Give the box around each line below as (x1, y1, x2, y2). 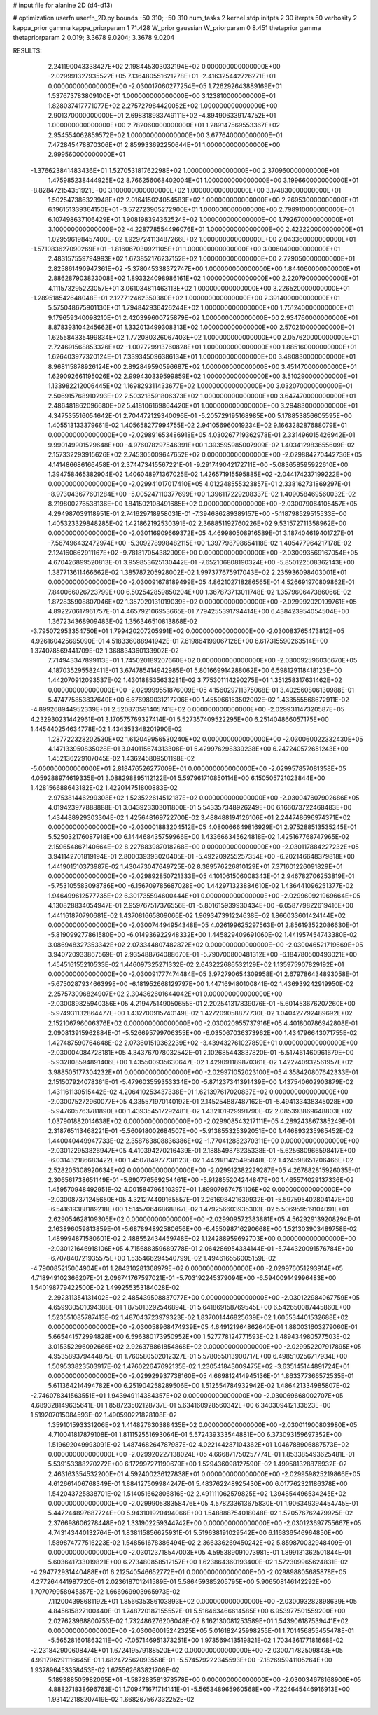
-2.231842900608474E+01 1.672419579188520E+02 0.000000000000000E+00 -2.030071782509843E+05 (30, 1646, 343, 1654)
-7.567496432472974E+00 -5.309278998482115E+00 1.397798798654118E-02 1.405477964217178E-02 (48, 539, 351, 547)
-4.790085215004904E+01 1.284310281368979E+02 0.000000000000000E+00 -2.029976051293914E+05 (30, 1264, 343, 1272)
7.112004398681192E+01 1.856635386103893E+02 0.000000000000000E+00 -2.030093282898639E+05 (48, 1597, 357, 1605)
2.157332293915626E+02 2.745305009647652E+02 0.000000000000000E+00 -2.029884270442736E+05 (48, 450, 363, 459)
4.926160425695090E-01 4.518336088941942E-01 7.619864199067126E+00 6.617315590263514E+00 (30, 637, 328, 645)
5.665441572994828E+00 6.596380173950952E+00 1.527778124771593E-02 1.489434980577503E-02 (48, 1333, 351, 1341)
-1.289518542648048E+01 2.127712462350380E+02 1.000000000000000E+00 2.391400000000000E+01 (30, 293, 341, 302)
